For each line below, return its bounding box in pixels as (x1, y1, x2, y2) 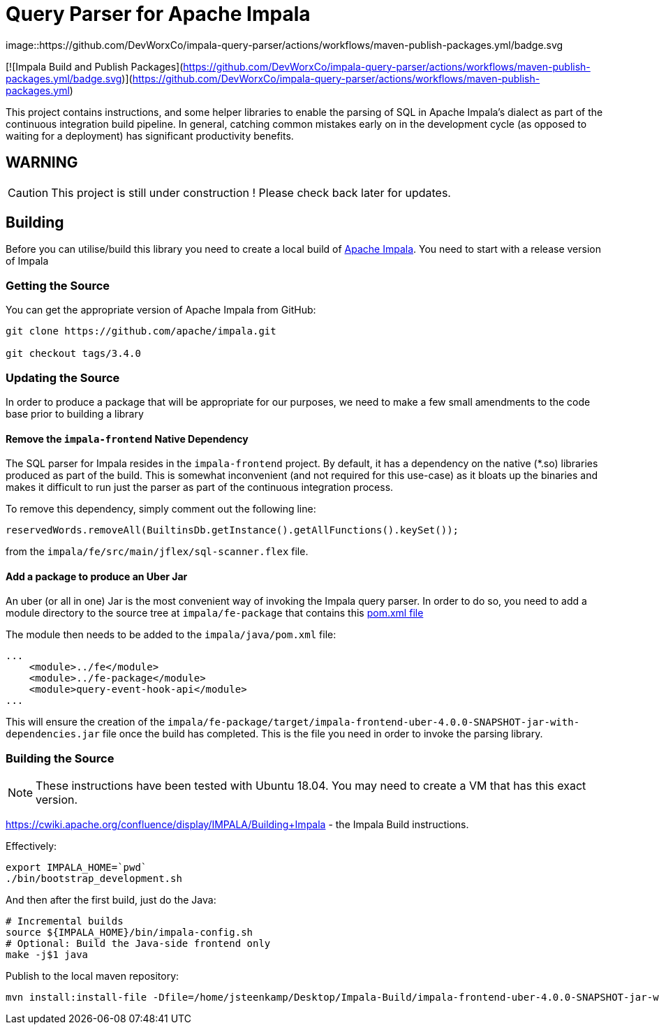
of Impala (6, 255, 49, 267)
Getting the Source (6, 278, 110, 293)
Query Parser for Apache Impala (6, 2, 311, 26)
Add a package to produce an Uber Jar (6, 570, 188, 582)
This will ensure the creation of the (6, 716, 165, 728)
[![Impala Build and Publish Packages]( (6, 60, 184, 73)
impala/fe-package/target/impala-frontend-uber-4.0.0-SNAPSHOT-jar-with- (168, 716, 580, 728)
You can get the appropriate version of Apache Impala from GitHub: (6, 304, 316, 316)
